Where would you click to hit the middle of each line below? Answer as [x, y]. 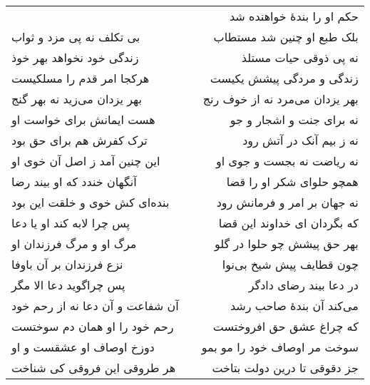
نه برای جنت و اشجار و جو [294, 119]
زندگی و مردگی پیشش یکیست [284, 78]
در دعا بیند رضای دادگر [303, 285]
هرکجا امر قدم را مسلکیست [81, 78]
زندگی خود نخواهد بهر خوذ [75, 57]
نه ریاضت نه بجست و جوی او [287, 161]
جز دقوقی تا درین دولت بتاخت [285, 368]
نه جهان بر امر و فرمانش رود [287, 202]
